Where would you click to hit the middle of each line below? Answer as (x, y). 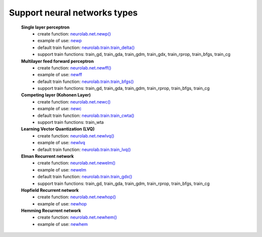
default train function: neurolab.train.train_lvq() (84, 149)
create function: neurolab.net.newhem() (77, 217)
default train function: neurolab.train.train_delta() (86, 47)
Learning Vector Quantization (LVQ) (58, 129)
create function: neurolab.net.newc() (74, 102)
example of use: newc (60, 109)
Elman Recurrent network (48, 156)
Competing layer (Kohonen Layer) (56, 95)
